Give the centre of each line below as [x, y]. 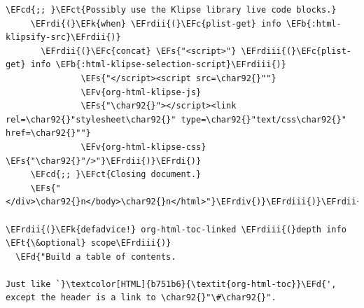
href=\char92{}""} [48, 133]
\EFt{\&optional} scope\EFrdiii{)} [89, 243]
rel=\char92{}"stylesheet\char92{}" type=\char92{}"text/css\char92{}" [176, 119]
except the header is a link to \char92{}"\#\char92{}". [141, 298]
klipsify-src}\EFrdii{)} [63, 37]
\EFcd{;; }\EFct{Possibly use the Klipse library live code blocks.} [171, 10]
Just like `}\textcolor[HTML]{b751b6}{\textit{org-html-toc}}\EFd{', [171, 284]
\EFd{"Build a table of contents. [96, 257]
